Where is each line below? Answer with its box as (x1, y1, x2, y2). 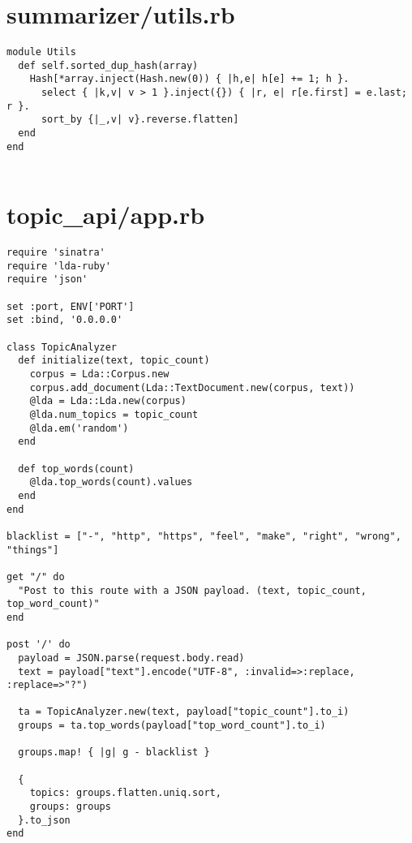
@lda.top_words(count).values (29, 476, 193, 488)
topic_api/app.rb (6, 198, 205, 231)
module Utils (6, 46, 76, 58)
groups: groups (29, 801, 111, 813)
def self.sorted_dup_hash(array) (18, 59, 199, 71)
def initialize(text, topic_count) (18, 355, 210, 367)
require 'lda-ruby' (6, 260, 111, 272)
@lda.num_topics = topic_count (29, 409, 199, 421)
